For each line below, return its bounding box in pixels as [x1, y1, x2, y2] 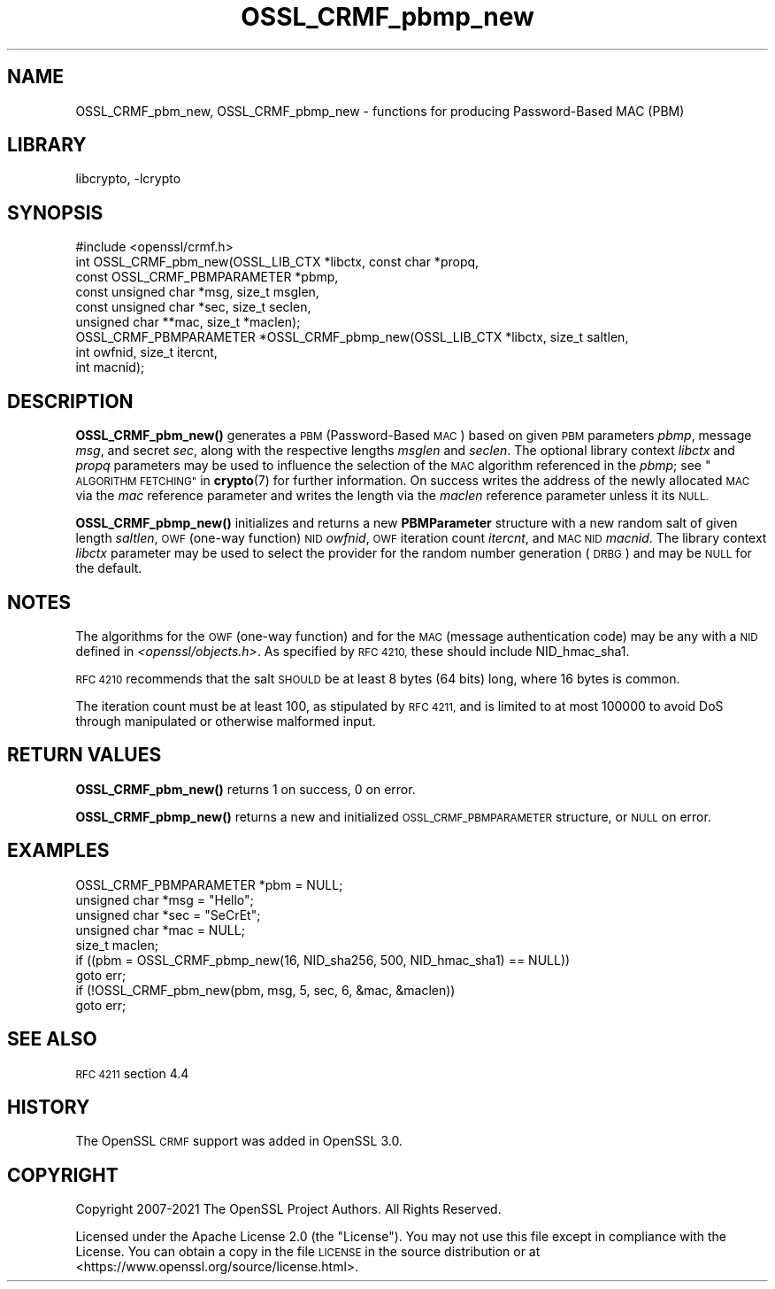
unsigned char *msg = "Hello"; [75, 891, 254, 907]
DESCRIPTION [7, 390, 134, 413]
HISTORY [7, 1095, 90, 1118]
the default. [75, 560, 142, 576]
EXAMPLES [7, 839, 110, 862]
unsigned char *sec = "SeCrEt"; [75, 907, 261, 922]
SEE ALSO [7, 1028, 97, 1051]
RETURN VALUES [7, 744, 162, 767]
